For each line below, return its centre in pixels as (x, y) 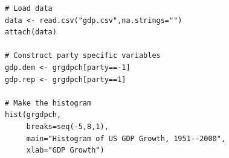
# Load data (29, 8)
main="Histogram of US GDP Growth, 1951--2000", (126, 138)
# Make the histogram (48, 103)
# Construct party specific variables (83, 56)
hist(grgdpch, (33, 115)
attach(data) (31, 32)
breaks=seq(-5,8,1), (67, 126)
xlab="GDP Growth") (65, 150)
